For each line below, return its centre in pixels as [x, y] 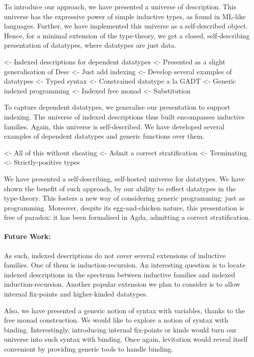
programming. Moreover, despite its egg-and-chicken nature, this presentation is [124, 207]
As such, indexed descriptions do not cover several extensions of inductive [115, 255]
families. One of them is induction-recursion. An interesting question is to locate [125, 265]
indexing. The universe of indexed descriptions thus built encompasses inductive [124, 116]
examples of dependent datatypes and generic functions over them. [104, 136]
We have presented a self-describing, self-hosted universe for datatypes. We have [125, 178]
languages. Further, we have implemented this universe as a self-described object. [126, 26]
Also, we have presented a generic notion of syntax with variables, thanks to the [125, 310]
